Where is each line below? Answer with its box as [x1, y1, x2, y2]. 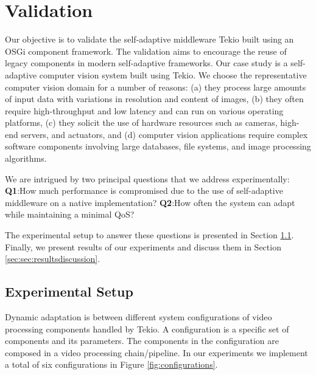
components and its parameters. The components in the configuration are [5, 334, 279, 347]
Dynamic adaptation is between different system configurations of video [5, 311, 272, 323]
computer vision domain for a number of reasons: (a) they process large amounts [5, 80, 306, 93]
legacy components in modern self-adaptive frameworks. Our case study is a [5, 57, 288, 69]
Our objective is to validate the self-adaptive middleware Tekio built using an [5, 33, 294, 46]
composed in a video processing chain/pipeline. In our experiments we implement [5, 346, 308, 359]
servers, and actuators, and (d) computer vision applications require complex [21, 128, 308, 140]
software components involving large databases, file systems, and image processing [5, 140, 311, 153]
